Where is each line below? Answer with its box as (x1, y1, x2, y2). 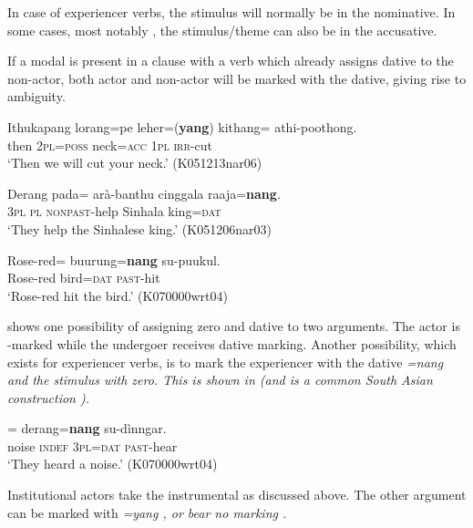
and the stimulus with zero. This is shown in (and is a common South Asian (7, 370, 433, 389)
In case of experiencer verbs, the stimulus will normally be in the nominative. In (7, 3, 456, 21)
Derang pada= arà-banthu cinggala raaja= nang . (7, 183, 281, 202)
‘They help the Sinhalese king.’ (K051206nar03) (7, 219, 272, 238)
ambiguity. (7, 87, 66, 106)
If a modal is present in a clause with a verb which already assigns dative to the (7, 51, 454, 70)
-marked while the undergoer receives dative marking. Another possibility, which (7, 334, 457, 353)
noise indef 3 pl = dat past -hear (7, 436, 178, 455)
